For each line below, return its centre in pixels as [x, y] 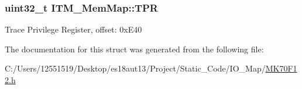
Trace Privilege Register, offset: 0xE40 [73, 29]
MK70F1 [281, 68]
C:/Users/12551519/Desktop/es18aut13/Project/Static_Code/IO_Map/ [135, 68]
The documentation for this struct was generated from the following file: [134, 49]
